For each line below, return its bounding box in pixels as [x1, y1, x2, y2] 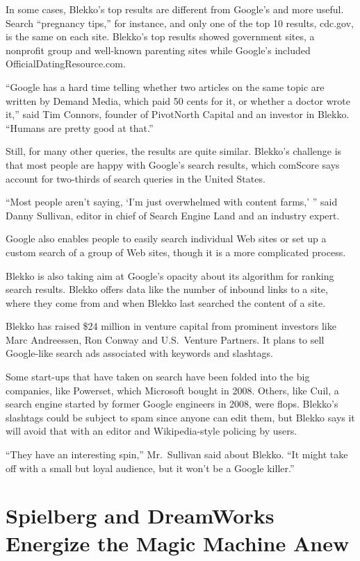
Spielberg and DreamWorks [6, 501, 275, 530]
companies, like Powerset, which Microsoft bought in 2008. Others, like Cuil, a [6, 383, 339, 397]
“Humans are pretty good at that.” [6, 120, 154, 135]
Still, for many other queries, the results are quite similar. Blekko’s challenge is [6, 144, 342, 158]
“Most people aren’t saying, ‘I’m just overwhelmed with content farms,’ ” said [6, 194, 338, 209]
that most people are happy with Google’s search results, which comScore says [6, 157, 340, 171]
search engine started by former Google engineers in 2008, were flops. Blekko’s [6, 396, 338, 411]
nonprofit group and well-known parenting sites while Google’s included [6, 42, 311, 57]
